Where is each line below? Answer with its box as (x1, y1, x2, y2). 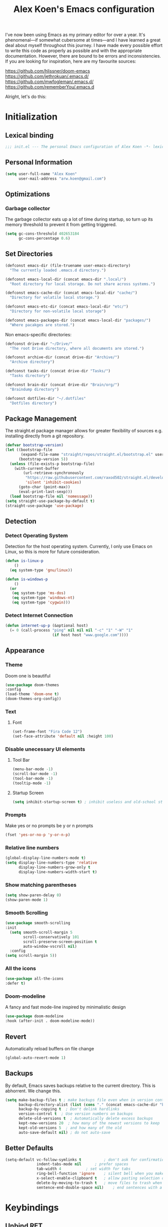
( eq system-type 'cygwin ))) (11, 600, 70, 605)
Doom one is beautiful (5, 673, 51, 679)
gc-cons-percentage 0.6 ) (18, 236, 70, 241)
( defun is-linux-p (5, 558, 43, 563)
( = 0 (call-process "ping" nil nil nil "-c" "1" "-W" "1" (9, 628, 133, 633)
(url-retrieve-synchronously (23, 470, 84, 476)
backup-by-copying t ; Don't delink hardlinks (18, 1107, 120, 1112)
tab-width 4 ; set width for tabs (36, 1166, 131, 1171)
